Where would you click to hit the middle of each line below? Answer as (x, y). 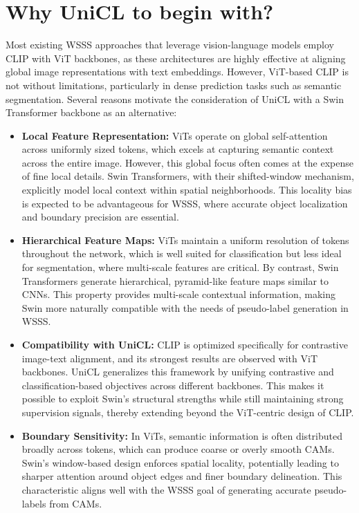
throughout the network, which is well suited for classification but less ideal (182, 253)
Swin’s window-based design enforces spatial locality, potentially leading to (180, 462)
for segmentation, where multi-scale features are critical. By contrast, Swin (180, 267)
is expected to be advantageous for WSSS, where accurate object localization (185, 203)
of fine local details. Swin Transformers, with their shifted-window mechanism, (188, 176)
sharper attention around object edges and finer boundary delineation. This (182, 476)
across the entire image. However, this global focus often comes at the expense (188, 162)
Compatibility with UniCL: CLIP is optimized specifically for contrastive (185, 344)
